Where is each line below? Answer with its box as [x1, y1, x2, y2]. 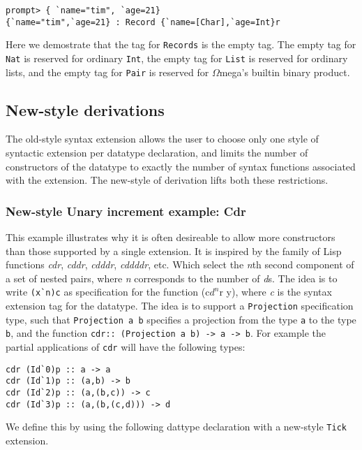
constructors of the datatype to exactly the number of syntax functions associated [6, 159, 356, 173]
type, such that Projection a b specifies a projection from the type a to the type [6, 312, 356, 326]
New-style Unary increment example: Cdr [6, 202, 246, 219]
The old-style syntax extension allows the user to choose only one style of [6, 131, 319, 146]
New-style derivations [6, 99, 165, 120]
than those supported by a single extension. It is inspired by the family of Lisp [6, 243, 342, 258]
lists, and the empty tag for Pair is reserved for [6, 64, 209, 79]
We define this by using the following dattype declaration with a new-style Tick [6, 419, 347, 434]
